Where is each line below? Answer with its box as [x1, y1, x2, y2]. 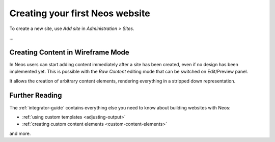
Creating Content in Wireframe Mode [9, 48, 129, 56]
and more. [9, 130, 31, 136]
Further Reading [9, 91, 62, 100]
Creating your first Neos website [9, 8, 150, 19]
